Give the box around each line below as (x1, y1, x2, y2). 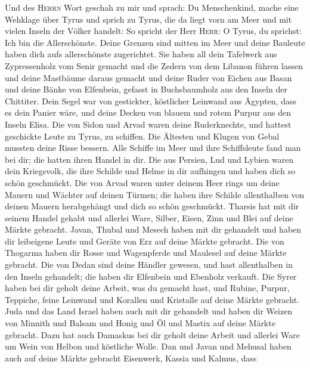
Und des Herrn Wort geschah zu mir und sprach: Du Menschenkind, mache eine (5, 1, 299, 13)
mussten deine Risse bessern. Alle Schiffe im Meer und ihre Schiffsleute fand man (5, 141, 301, 154)
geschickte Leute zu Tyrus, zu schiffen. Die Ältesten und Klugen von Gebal (5, 129, 280, 142)
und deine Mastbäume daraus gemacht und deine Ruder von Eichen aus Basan (5, 71, 292, 84)
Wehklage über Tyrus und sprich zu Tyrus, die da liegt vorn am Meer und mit (5, 13, 292, 25)
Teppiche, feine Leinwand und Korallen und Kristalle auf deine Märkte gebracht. (5, 293, 299, 305)
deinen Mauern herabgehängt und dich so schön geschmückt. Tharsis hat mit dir (5, 200, 299, 212)
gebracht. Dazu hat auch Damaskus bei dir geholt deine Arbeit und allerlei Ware (5, 328, 300, 341)
